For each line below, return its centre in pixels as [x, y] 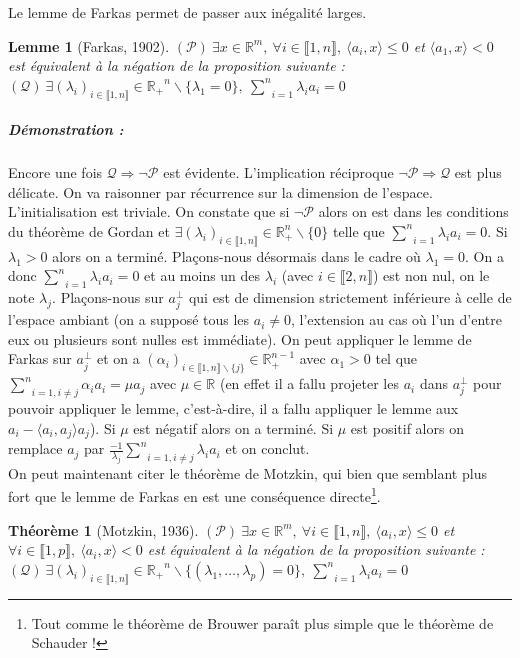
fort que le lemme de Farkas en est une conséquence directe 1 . [194, 495]
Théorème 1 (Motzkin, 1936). [103, 529]
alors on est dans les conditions [413, 211]
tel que [396, 358]
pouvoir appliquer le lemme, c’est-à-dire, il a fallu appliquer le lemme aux [233, 408]
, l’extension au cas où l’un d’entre [396, 319]
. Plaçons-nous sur [108, 297]
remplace [35, 448]
